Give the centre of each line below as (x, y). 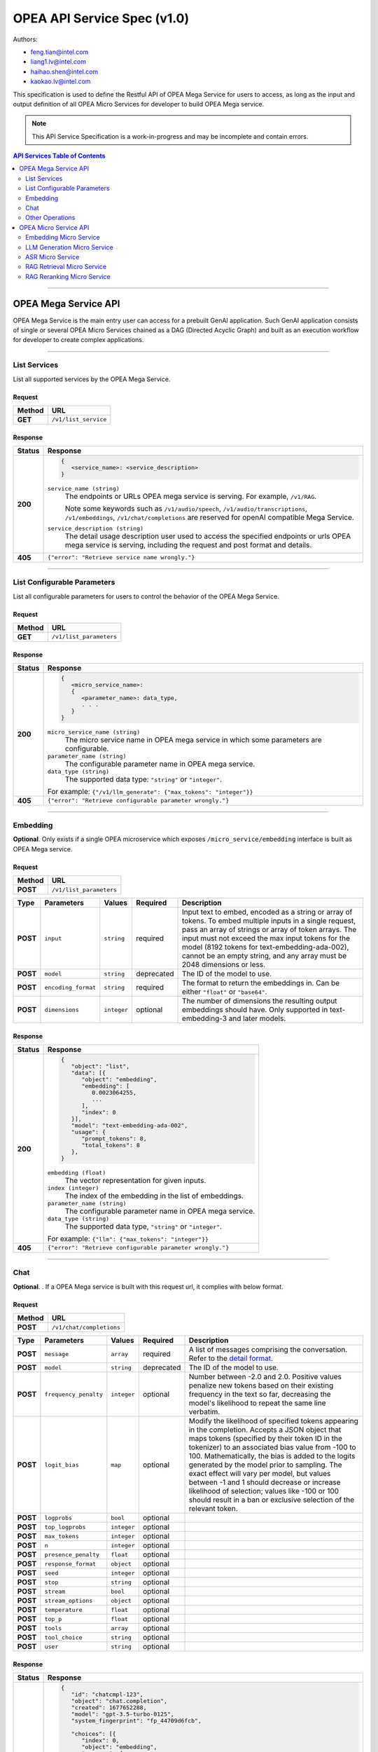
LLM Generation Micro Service (69, 247)
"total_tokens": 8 (111, 1145)
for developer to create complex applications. (78, 340)
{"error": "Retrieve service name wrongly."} (121, 557)
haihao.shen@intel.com (64, 71)
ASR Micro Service (52, 256)
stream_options (69, 1600)
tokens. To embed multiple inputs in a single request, (269, 921)
